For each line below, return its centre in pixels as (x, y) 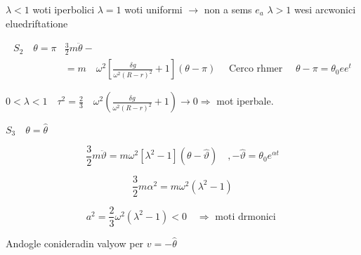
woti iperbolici (64, 9)
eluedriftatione (37, 23)
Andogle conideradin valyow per (75, 243)
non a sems (228, 9)
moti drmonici (245, 217)
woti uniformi (153, 9)
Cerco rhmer (256, 69)
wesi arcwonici (325, 9)
